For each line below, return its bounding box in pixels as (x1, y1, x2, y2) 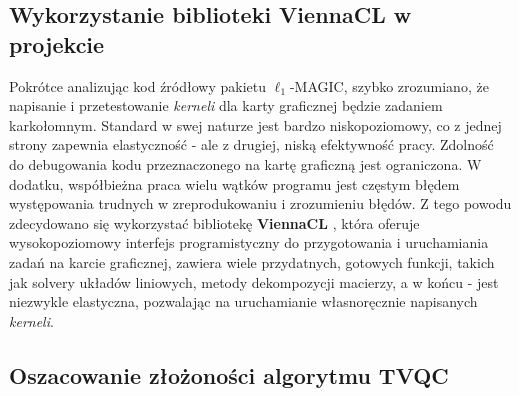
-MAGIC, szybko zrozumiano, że (289, 75, 489, 96)
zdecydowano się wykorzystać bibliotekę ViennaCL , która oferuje (9, 212, 420, 233)
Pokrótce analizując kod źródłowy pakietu (9, 75, 266, 96)
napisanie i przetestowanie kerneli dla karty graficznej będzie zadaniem (9, 95, 443, 116)
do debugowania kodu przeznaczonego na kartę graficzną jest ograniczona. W (9, 153, 482, 174)
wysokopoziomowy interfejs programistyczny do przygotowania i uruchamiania (9, 232, 489, 253)
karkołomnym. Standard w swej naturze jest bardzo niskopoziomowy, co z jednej (9, 114, 502, 135)
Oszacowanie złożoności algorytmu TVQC (9, 359, 449, 390)
